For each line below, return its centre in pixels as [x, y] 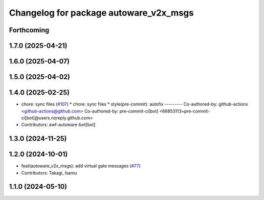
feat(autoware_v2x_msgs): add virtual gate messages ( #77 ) [81, 166]
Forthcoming [29, 30]
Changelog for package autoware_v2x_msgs [101, 13]
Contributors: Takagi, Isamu [49, 173]
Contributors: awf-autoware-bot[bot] [58, 125]
